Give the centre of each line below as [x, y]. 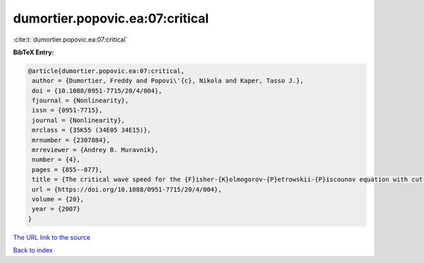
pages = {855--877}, [67, 170]
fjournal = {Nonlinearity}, [81, 101]
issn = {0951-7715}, [67, 110]
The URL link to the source [52, 237]
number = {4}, [56, 160]
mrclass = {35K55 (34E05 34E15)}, [92, 130]
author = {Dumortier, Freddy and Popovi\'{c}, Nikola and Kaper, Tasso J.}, [168, 81]
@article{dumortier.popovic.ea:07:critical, [106, 71]
